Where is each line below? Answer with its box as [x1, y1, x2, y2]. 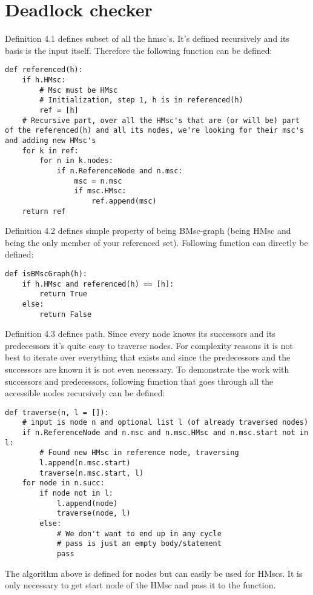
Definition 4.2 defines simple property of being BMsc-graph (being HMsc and [5, 224, 291, 237]
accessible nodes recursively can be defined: [5, 387, 165, 399]
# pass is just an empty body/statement [56, 539, 222, 548]
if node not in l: [39, 489, 113, 498]
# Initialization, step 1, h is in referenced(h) [39, 96, 243, 105]
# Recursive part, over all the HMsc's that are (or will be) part [22, 116, 300, 125]
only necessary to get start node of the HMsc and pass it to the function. [5, 579, 276, 591]
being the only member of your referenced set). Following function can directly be [5, 236, 308, 248]
